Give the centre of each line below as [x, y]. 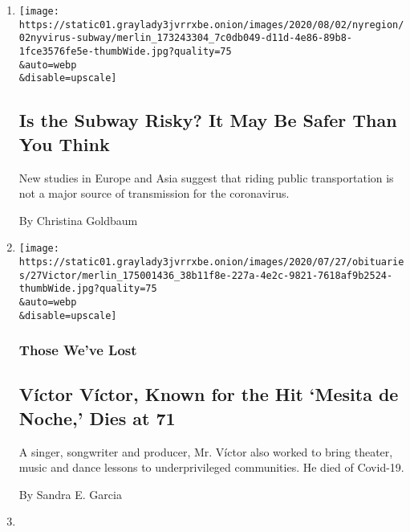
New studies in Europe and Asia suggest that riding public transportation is [206, 177]
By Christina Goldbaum [78, 220]
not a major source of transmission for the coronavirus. [154, 193]
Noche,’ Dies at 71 [97, 417]
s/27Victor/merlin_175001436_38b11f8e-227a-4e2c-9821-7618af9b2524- [206, 275]
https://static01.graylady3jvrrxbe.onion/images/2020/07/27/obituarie [211, 262]
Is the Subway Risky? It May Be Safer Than [208, 120]
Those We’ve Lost [78, 350]
